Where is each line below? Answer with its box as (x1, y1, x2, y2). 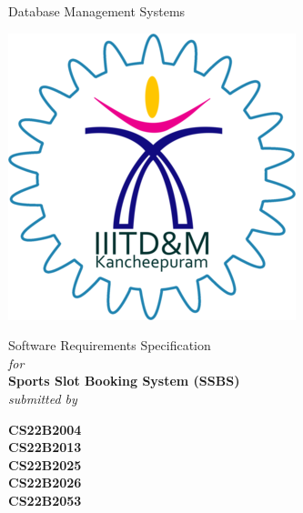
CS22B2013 (8, 438, 82, 457)
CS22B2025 (8, 455, 82, 474)
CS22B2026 (8, 473, 82, 492)
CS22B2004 (8, 419, 82, 438)
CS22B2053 (8, 490, 82, 509)
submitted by (8, 388, 77, 407)
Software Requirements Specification (8, 336, 211, 355)
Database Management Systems (8, 2, 186, 20)
